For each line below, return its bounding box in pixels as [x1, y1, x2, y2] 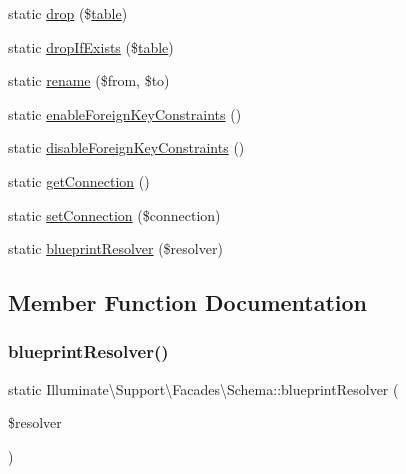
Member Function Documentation [8, 287, 368, 318]
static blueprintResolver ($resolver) [8, 238, 223, 259]
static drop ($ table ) [8, 3, 128, 23]
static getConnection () [8, 170, 150, 191]
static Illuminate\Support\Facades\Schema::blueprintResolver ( [8, 378, 399, 399]
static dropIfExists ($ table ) [8, 36, 174, 57]
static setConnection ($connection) [8, 204, 221, 225]
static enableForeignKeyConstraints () [8, 103, 242, 124]
